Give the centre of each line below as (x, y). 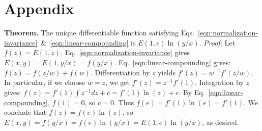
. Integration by (219, 82)
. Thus (124, 102)
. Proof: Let (217, 42)
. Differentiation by (120, 72)
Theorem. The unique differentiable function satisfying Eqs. (99, 33)
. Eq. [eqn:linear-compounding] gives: (172, 62)
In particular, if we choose (45, 82)
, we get (118, 82)
